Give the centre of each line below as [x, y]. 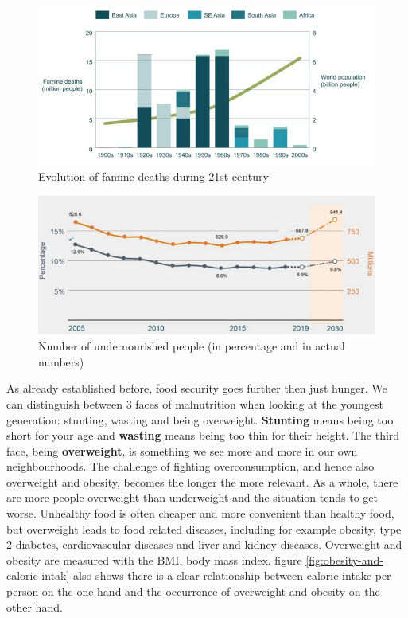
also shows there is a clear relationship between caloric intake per [232, 575]
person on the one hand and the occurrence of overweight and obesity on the [193, 591]
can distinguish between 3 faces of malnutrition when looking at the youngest [195, 403]
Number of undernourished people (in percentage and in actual [192, 346]
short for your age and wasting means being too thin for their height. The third [203, 435]
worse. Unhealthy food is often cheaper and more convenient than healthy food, [200, 513]
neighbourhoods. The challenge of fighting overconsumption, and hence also [190, 466]
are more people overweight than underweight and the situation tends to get [192, 497]
